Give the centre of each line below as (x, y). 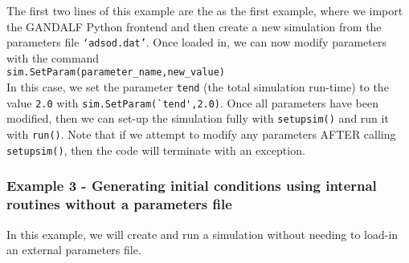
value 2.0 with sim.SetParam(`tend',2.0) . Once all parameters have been (192, 102)
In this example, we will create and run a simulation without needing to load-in (202, 234)
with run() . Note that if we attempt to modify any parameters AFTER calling (201, 134)
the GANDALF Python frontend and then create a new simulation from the (194, 26)
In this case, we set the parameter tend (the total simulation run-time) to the (198, 87)
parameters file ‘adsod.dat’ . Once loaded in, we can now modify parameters (196, 42)
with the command (53, 57)
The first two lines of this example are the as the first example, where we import (205, 10)
